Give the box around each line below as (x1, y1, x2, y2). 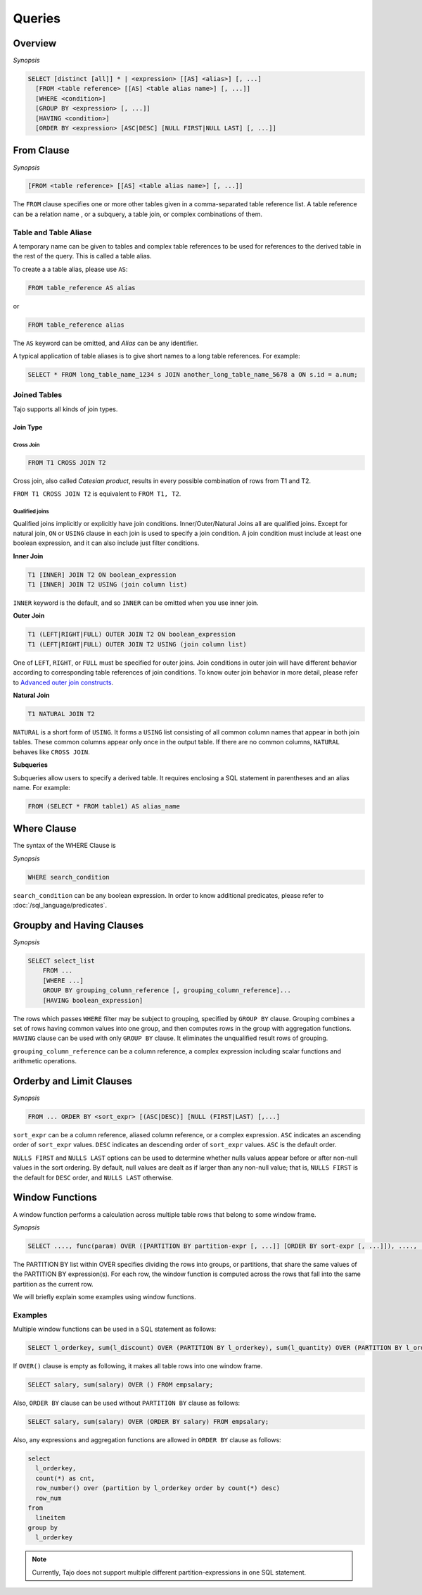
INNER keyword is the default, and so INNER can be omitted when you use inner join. (13, 599, 259, 607)
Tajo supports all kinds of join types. (13, 405, 118, 413)
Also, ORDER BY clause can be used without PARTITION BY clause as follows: (13, 1399, 241, 1408)
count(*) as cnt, (35, 1474, 95, 1482)
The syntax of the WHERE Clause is (13, 842, 116, 850)
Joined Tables (13, 390, 63, 400)
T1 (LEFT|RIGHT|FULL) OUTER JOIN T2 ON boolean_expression (27, 630, 236, 639)
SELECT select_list (27, 957, 95, 965)
